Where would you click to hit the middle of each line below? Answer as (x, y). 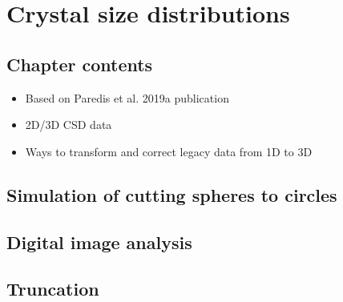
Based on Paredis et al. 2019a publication (127, 97)
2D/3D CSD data (69, 125)
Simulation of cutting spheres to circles (172, 194)
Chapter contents (80, 64)
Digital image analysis (99, 242)
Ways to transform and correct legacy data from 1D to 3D (169, 151)
